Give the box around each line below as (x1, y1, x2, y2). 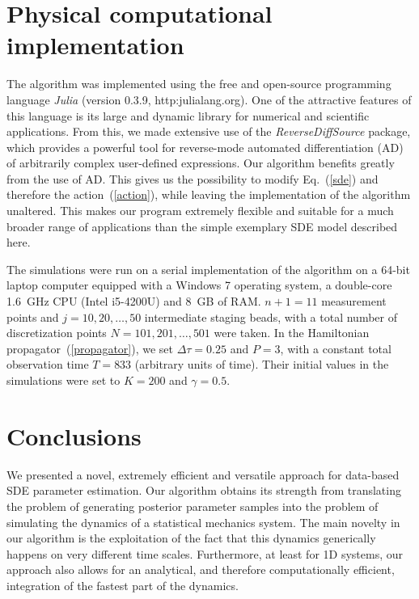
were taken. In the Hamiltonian (214, 324, 370, 341)
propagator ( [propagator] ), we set (6, 340, 173, 356)
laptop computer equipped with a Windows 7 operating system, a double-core (6, 276, 392, 293)
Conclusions (6, 419, 142, 452)
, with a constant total (280, 340, 391, 356)
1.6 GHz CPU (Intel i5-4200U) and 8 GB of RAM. (6, 293, 261, 310)
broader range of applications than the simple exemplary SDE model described (6, 217, 398, 234)
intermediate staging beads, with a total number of (144, 308, 397, 325)
